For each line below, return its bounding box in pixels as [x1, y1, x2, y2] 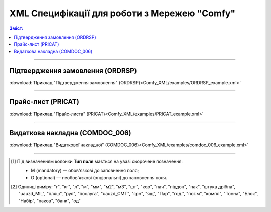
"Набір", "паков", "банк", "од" [18, 198, 81, 204]
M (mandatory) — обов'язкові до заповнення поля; [31, 168, 139, 174]
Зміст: [9, 25, 24, 31]
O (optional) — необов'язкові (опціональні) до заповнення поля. [31, 174, 168, 180]
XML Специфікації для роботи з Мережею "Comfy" [9, 8, 236, 19]
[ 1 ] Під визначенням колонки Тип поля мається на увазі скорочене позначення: [11, 158, 183, 164]
